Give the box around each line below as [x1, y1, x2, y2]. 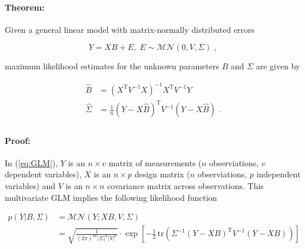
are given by [256, 60, 300, 72]
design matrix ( [134, 168, 190, 180]
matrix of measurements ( [108, 156, 202, 169]
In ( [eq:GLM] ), [5, 156, 58, 169]
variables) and [5, 180, 56, 192]
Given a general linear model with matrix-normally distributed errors [5, 23, 255, 35]
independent [256, 168, 301, 180]
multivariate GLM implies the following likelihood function [5, 191, 217, 203]
